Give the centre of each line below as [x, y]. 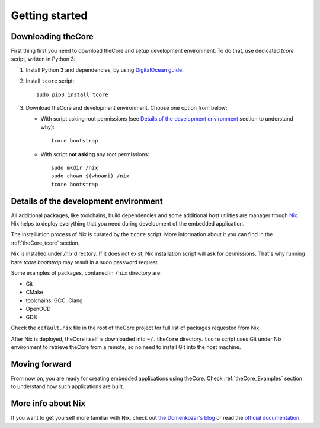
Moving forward [41, 364]
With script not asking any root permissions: [95, 154]
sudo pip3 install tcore [72, 94]
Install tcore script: [50, 81]
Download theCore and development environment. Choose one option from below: [127, 108]
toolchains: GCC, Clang [54, 300]
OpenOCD [38, 309]
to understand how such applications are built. [68, 386]
